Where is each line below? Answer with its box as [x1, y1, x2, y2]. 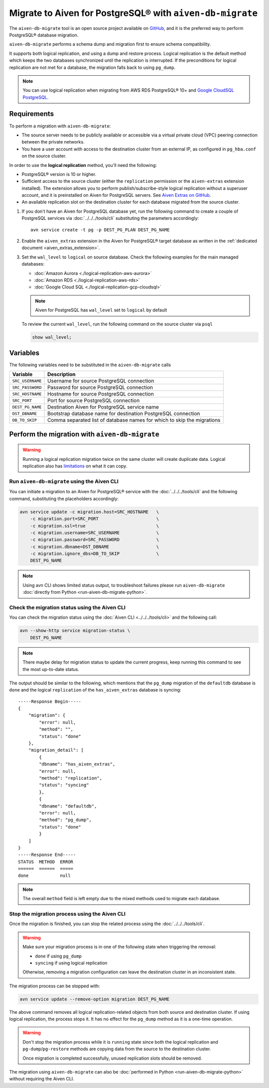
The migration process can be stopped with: [9, 983, 100, 989]
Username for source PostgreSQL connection [47, 378, 154, 385]
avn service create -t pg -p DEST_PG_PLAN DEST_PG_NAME [30, 227, 170, 233]
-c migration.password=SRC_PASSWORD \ [30, 537, 159, 543]
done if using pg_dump [35, 953, 82, 959]
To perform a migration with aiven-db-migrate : [9, 123, 111, 129]
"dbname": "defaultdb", [39, 803, 97, 809]
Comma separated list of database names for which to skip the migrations [47, 416, 221, 423]
